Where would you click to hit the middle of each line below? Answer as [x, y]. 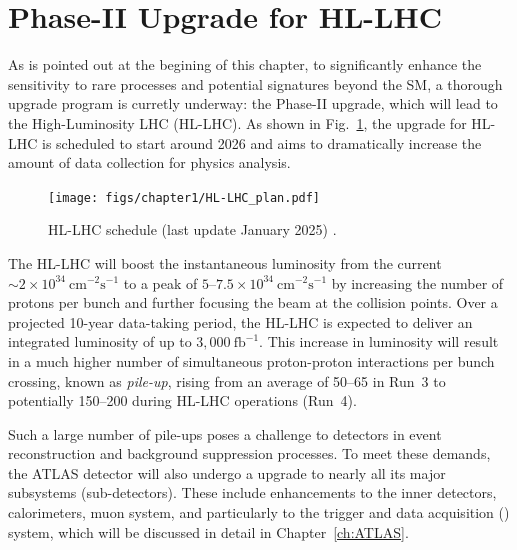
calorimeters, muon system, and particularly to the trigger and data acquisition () [259, 512]
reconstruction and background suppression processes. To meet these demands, [249, 453]
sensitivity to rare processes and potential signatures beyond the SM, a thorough [255, 83]
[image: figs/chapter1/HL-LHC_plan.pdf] [184, 197]
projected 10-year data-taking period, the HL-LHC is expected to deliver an [240, 321]
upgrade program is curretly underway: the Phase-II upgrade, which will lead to [253, 103]
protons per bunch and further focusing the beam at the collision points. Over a [253, 302]
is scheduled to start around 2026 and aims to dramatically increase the [262, 142]
